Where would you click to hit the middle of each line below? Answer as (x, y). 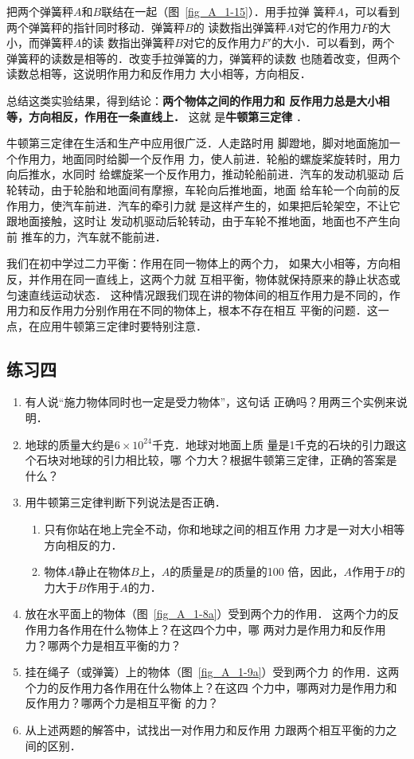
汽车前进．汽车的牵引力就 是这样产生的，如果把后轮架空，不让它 (231, 205)
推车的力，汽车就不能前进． (94, 236)
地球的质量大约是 (70, 444)
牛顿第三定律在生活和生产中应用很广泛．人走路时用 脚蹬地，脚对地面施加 (198, 143)
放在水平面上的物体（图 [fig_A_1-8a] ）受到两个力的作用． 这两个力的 (207, 614)
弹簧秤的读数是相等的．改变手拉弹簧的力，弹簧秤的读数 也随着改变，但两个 (203, 58)
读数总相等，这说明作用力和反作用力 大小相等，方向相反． (159, 74)
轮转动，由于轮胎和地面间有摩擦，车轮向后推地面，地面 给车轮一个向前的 (198, 189)
